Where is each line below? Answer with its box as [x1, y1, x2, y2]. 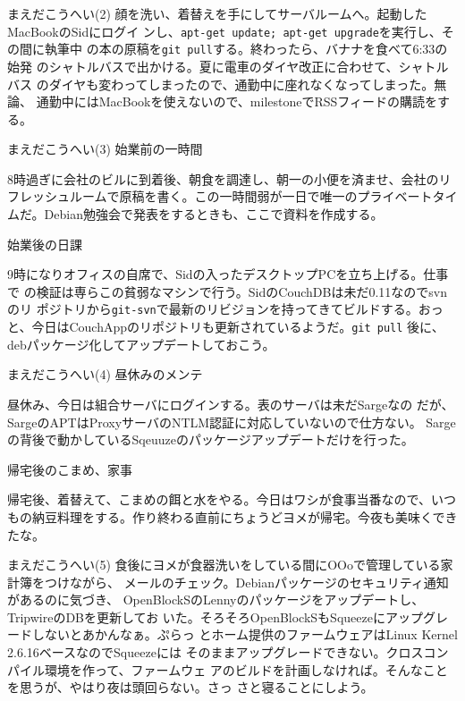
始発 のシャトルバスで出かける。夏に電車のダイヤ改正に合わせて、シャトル [7, 56, 449, 75]
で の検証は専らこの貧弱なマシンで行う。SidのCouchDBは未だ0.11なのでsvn [7, 282, 447, 300]
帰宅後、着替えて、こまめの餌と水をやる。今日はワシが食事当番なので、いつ [7, 490, 457, 509]
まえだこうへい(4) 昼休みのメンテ [7, 365, 203, 384]
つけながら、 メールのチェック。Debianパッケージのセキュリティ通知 [44, 572, 449, 591]
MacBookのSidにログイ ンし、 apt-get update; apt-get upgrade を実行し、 [7, 21, 442, 40]
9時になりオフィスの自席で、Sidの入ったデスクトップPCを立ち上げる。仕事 [7, 265, 449, 283]
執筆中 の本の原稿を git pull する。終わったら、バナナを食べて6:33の [44, 39, 448, 58]
